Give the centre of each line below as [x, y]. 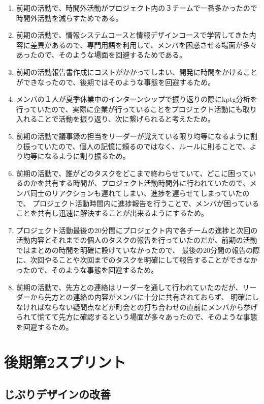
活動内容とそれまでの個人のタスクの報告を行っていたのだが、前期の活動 [137, 240]
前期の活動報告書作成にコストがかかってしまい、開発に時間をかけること [137, 71]
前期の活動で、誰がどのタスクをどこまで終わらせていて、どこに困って [133, 173]
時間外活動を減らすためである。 [69, 18]
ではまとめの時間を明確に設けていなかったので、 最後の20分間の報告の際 [138, 250]
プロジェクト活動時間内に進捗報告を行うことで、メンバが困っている [146, 203]
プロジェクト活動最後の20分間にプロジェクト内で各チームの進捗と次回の [137, 230]
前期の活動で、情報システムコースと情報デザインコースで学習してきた [133, 35]
